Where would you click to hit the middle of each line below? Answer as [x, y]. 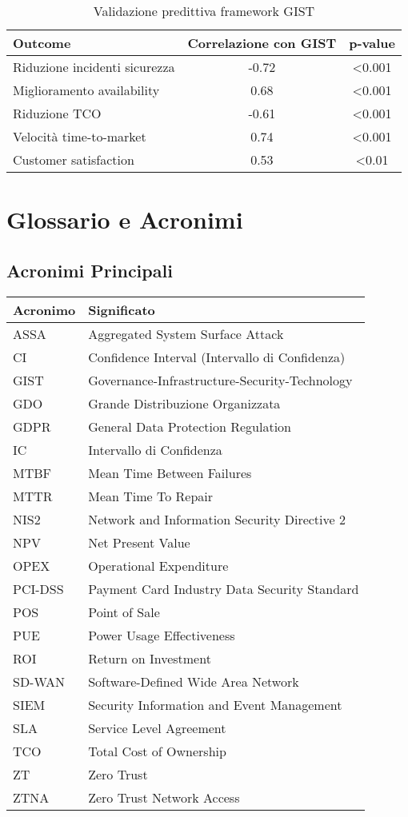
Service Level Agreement [157, 727]
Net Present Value [139, 542]
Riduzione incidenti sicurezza [94, 67]
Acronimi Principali [90, 270]
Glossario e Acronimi [125, 219]
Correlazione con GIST [262, 43]
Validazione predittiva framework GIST [204, 11]
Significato [122, 309]
